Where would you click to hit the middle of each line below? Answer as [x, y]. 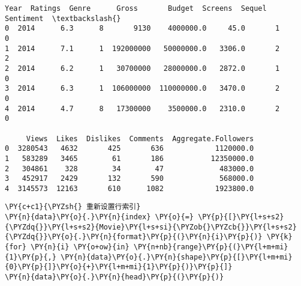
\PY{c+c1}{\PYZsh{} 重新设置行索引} [73, 207]
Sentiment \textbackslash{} [63, 18]
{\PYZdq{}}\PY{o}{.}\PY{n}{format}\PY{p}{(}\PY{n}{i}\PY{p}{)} [134, 237]
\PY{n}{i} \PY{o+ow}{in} [80, 247]
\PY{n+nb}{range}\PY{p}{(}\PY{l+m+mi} [211, 247]
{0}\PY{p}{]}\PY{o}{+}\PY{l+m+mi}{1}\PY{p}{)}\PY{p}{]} [119, 267]
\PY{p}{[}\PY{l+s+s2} [241, 217]
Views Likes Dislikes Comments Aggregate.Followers [140, 138]
